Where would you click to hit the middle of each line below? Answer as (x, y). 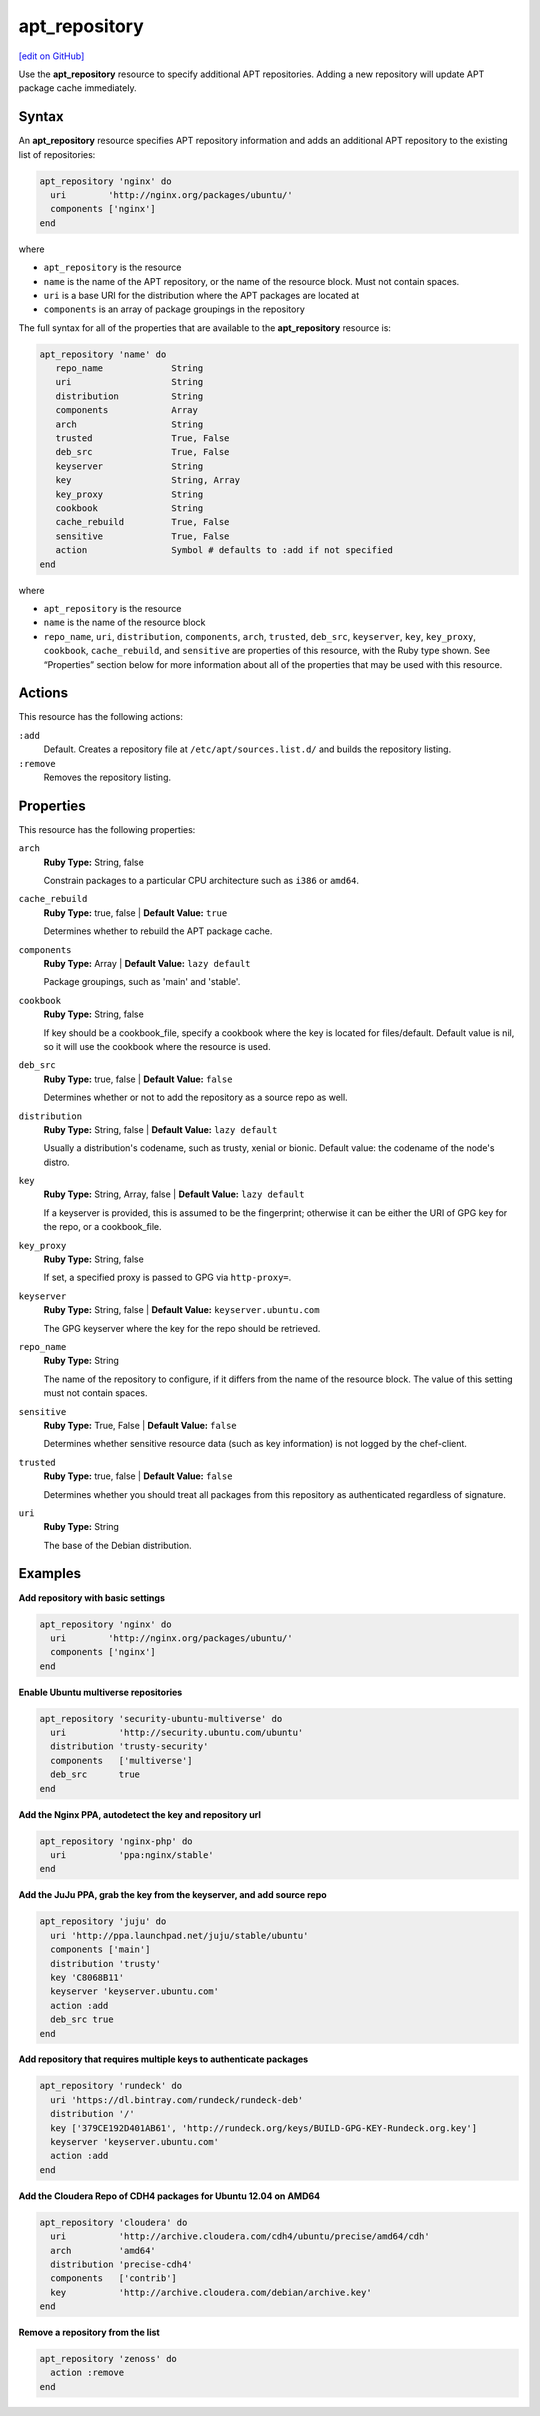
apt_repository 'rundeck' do (111, 2086)
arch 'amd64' (103, 2250)
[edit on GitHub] (51, 56)
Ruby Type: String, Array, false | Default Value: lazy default (174, 1194)
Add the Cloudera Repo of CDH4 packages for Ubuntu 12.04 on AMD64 (169, 2196)
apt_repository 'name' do (103, 354)
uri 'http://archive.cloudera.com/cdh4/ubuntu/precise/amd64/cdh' (240, 2236)
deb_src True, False (142, 452)
